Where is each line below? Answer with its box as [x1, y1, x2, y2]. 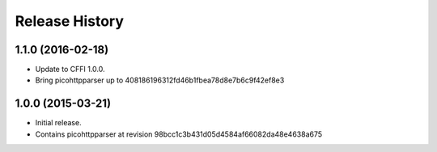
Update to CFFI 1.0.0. [35, 65, 105, 74]
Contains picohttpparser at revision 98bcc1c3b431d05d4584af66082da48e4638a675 [35, 129, 323, 139]
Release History [15, 12, 125, 30]
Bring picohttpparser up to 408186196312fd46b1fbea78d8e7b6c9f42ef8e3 [35, 75, 285, 85]
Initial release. [35, 118, 82, 128]
